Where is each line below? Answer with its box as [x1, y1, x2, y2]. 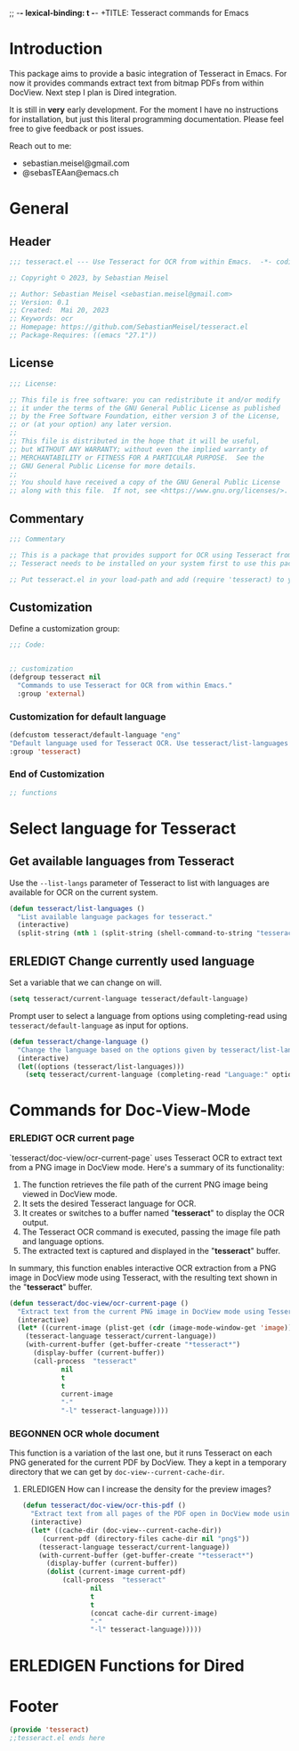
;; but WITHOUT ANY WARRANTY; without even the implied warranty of [9, 444, 269, 453]
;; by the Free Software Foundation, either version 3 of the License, [9, 411, 280, 421]
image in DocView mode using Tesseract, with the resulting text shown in [9, 1272, 278, 1283]
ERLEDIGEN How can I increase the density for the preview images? [21, 1484, 271, 1494]
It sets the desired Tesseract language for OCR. [21, 1198, 197, 1209]
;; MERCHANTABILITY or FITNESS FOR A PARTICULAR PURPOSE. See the [9, 453, 265, 462]
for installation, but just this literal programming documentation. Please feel [9, 113, 285, 124]
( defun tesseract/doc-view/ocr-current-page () [9, 1299, 190, 1307]
